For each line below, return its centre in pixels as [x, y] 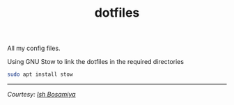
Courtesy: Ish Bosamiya [41, 95]
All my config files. [34, 48]
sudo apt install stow [40, 74]
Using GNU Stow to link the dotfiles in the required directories [96, 62]
